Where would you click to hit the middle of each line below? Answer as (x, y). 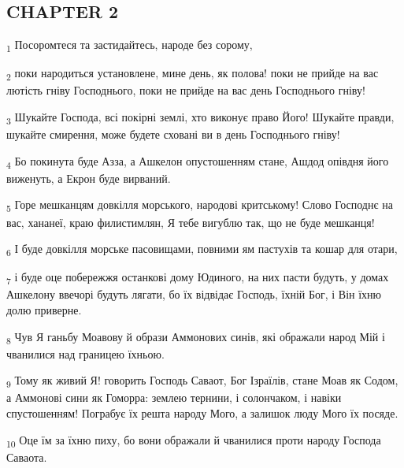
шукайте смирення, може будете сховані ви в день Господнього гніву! (173, 134)
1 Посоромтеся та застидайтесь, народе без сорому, (130, 45)
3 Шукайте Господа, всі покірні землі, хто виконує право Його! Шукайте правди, (200, 118)
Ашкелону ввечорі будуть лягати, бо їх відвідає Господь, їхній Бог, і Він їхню (194, 294)
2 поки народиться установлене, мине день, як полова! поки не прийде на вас (193, 74)
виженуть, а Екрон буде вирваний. (89, 178)
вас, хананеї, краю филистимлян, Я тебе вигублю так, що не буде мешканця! (191, 222)
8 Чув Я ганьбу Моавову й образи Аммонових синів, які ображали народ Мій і (196, 337)
